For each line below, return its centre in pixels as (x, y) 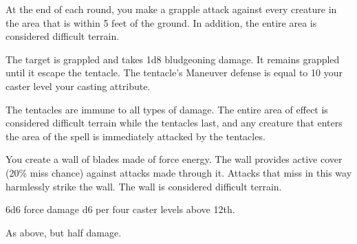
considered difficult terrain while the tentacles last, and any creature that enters (174, 123)
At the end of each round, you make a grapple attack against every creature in (171, 9)
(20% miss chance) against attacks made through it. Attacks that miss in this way (179, 172)
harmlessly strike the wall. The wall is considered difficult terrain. (144, 186)
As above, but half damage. (64, 232)
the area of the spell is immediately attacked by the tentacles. (136, 136)
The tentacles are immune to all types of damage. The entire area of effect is (167, 109)
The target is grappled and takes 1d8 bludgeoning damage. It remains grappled (173, 59)
